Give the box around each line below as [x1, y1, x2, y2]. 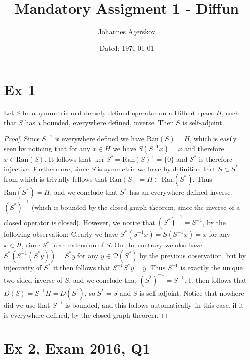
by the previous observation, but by [139, 250, 246, 260]
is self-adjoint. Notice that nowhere [139, 287, 244, 298]
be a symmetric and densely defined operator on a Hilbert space [22, 108, 214, 118]
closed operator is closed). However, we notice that [4, 217, 155, 227]
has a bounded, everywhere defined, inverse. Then [25, 117, 174, 127]
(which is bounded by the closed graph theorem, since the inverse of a [31, 202, 240, 212]
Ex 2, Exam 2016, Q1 [4, 338, 151, 358]
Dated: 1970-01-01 [99, 42, 154, 53]
